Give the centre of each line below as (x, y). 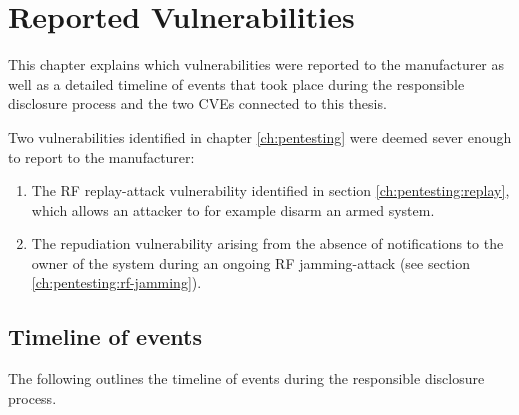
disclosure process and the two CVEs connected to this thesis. (197, 103)
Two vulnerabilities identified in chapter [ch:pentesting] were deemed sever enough (260, 136)
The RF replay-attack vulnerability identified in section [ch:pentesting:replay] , (270, 190)
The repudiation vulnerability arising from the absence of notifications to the (267, 243)
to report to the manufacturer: (101, 156)
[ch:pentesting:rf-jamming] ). (116, 282)
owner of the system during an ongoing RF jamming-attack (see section (251, 262)
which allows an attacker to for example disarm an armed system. (233, 209)
